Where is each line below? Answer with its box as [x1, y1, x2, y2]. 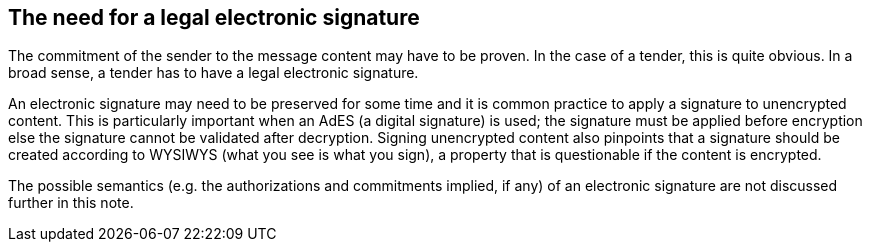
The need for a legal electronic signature [8, 5, 420, 30]
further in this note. [8, 194, 134, 212]
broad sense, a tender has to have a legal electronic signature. [8, 64, 419, 82]
